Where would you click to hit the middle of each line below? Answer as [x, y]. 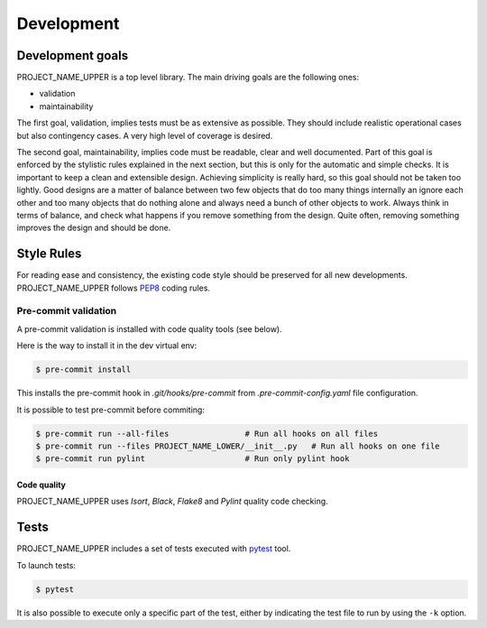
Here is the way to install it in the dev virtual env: [107, 346]
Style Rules [49, 254]
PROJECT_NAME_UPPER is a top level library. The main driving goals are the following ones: [188, 78]
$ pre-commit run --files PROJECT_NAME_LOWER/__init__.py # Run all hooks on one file [238, 446]
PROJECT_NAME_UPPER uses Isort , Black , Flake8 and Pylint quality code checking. [172, 502]
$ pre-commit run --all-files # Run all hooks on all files [207, 434]
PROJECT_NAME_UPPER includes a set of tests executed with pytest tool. [154, 549]
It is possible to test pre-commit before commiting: [110, 410]
